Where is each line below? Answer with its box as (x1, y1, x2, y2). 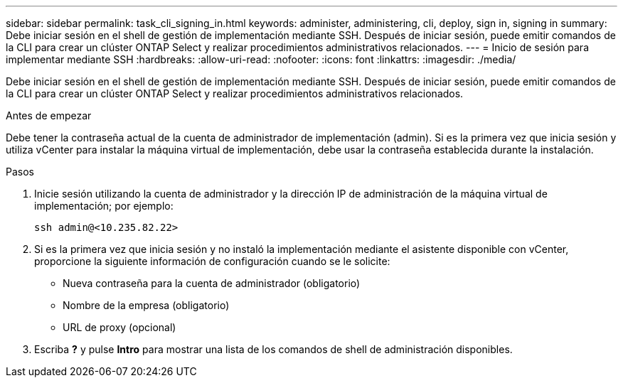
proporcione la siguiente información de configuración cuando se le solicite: (34, 255, 390, 267)
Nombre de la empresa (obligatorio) (63, 299, 230, 311)
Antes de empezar (6, 109, 92, 122)
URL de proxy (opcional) (63, 321, 176, 333)
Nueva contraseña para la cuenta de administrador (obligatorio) (63, 277, 361, 289)
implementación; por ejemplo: (34, 200, 174, 212)
